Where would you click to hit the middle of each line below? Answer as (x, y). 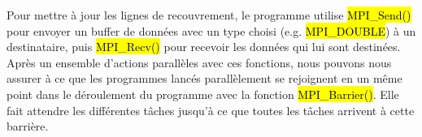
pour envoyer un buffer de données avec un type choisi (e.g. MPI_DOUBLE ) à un (211, 30)
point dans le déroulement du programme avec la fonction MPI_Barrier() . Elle (203, 94)
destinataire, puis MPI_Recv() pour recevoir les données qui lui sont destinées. (204, 47)
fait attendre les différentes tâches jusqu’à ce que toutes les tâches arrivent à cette (211, 110)
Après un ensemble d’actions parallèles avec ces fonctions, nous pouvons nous (199, 62)
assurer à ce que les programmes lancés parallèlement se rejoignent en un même (204, 78)
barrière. (28, 126)
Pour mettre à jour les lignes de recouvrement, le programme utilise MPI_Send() (209, 15)
